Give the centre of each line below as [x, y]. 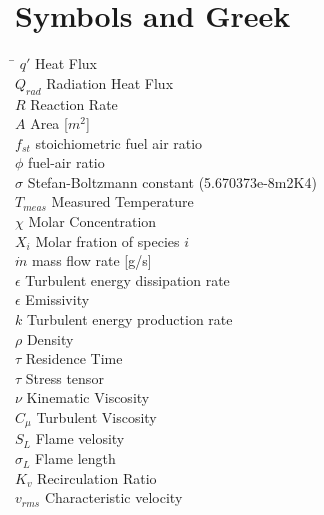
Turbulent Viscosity [96, 417]
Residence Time [74, 358]
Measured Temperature [122, 201]
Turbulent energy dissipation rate [127, 279]
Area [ [49, 123]
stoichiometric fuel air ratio [119, 142]
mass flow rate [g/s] [91, 260]
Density [50, 338]
